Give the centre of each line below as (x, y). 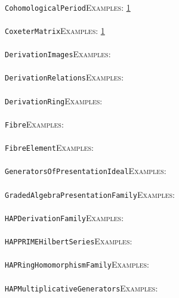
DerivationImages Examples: (58, 54)
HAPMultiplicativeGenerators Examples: (81, 288)
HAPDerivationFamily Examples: (64, 217)
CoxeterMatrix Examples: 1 (55, 30)
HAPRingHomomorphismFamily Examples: (77, 264)
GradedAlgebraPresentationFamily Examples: (90, 194)
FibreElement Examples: (49, 148)
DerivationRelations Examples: (64, 77)
